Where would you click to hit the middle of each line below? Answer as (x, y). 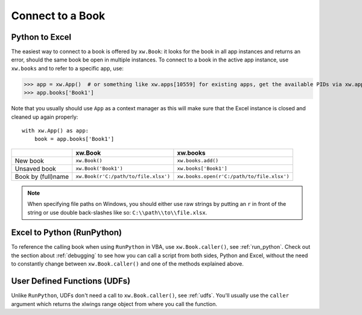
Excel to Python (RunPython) (66, 233)
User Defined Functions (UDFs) (71, 281)
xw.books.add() (198, 161)
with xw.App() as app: (56, 130)
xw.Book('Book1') (99, 169)
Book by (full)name (42, 176)
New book (30, 161)
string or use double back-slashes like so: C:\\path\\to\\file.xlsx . (117, 212)
